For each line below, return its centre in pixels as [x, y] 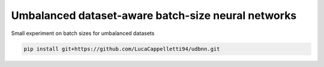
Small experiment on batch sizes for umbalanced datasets [83, 33]
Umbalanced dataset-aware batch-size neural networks [154, 15]
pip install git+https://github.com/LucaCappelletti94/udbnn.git [122, 49]
